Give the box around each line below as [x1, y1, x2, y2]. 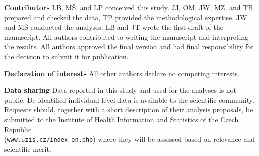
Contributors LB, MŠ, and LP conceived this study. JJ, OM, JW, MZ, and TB [4, 2, 253, 12]
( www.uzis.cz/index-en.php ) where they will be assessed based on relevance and [4, 134, 255, 144]
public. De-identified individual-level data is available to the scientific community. [4, 94, 254, 105]
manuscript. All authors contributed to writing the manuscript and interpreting [4, 31, 249, 42]
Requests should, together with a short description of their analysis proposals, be [4, 104, 253, 115]
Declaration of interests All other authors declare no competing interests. [4, 68, 240, 78]
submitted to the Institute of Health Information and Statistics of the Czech [4, 114, 239, 124]
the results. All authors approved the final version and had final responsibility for [4, 41, 254, 52]
